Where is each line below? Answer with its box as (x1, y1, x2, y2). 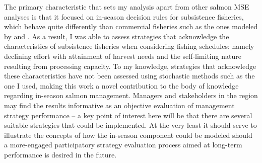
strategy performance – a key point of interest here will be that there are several (4, 110, 252, 120)
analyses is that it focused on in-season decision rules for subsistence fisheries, (4, 11, 244, 22)
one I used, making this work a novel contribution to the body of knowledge (4, 80, 239, 91)
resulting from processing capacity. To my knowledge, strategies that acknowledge (4, 60, 256, 71)
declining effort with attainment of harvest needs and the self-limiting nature (4, 50, 241, 61)
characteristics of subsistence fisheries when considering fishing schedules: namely (4, 41, 254, 51)
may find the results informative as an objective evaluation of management (4, 100, 235, 110)
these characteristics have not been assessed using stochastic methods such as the (4, 70, 255, 81)
